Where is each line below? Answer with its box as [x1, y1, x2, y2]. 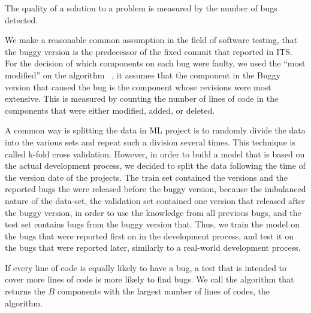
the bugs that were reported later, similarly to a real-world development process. [5, 241, 301, 254]
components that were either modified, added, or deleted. [5, 104, 215, 116]
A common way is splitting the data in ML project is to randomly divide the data [5, 124, 306, 136]
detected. [5, 13, 38, 26]
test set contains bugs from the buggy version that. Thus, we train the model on [5, 218, 300, 230]
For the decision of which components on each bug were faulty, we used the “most [5, 57, 306, 69]
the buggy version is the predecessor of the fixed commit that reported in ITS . [5, 45, 293, 57]
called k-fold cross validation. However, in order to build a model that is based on [5, 147, 305, 160]
